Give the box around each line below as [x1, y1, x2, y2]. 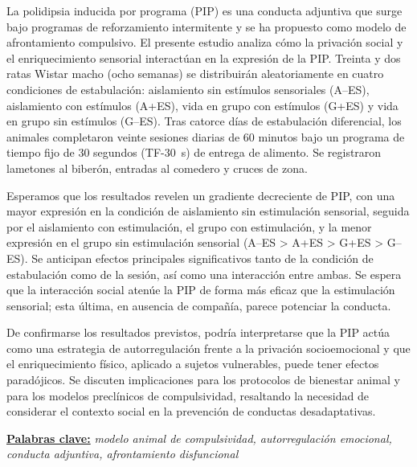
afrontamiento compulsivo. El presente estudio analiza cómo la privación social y [6, 34, 403, 51]
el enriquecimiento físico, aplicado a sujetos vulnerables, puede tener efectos [6, 355, 379, 372]
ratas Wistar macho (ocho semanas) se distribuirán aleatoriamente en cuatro [6, 65, 384, 82]
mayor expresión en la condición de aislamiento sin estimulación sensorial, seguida [6, 203, 410, 219]
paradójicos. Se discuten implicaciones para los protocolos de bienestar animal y [6, 371, 400, 388]
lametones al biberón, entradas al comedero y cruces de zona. [6, 159, 308, 176]
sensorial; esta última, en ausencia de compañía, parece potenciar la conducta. [6, 297, 391, 313]
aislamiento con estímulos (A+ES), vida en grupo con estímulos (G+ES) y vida [6, 96, 399, 113]
